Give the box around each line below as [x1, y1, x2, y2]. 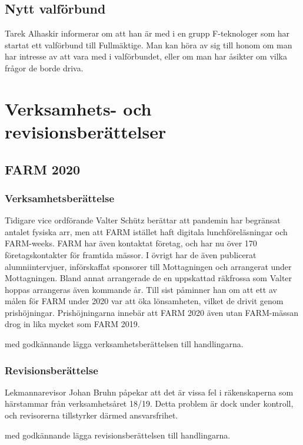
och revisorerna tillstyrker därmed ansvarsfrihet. [5, 409, 178, 421]
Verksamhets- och [5, 96, 152, 120]
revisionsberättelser [5, 119, 167, 143]
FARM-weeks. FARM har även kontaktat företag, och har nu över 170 [5, 237, 257, 249]
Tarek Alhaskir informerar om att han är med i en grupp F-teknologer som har [5, 27, 290, 39]
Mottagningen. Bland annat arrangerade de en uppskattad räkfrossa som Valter [5, 272, 292, 284]
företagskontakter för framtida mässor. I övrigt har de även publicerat [5, 248, 257, 261]
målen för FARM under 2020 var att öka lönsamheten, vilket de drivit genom [5, 295, 284, 307]
